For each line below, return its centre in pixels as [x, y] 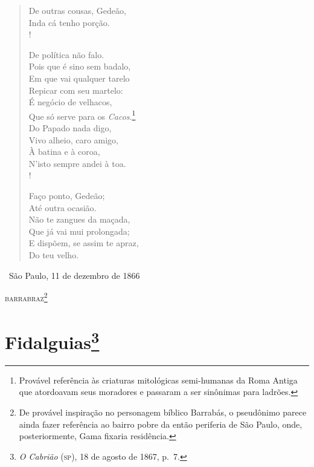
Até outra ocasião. [62, 207]
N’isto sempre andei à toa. [77, 163]
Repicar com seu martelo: [76, 90]
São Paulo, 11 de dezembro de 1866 [74, 275]
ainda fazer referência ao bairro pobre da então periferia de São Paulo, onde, [161, 424]
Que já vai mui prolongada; [79, 231]
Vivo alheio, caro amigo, [74, 139]
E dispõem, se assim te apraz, [84, 243]
